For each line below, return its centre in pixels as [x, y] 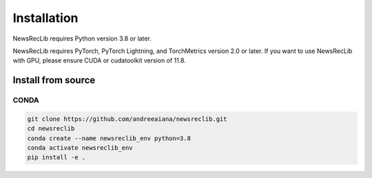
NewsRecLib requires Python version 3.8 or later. [82, 38]
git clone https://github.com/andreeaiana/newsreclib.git [127, 119]
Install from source [54, 80]
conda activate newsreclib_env [80, 148]
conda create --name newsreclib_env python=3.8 [109, 138]
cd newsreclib [51, 129]
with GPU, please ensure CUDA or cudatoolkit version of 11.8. [99, 60]
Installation [45, 18]
